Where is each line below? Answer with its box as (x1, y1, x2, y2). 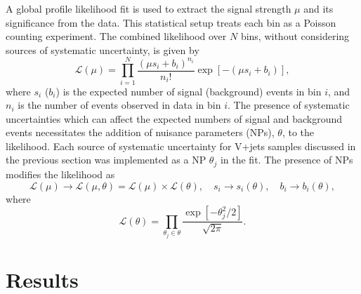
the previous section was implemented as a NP (6, 152, 206, 167)
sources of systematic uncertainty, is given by (6, 42, 199, 57)
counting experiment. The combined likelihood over (6, 29, 227, 44)
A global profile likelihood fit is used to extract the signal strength (6, 1, 291, 15)
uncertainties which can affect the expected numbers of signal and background (6, 111, 343, 126)
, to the (282, 125, 315, 140)
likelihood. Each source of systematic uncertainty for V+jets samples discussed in (6, 138, 356, 153)
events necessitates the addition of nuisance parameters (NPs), (6, 125, 275, 140)
